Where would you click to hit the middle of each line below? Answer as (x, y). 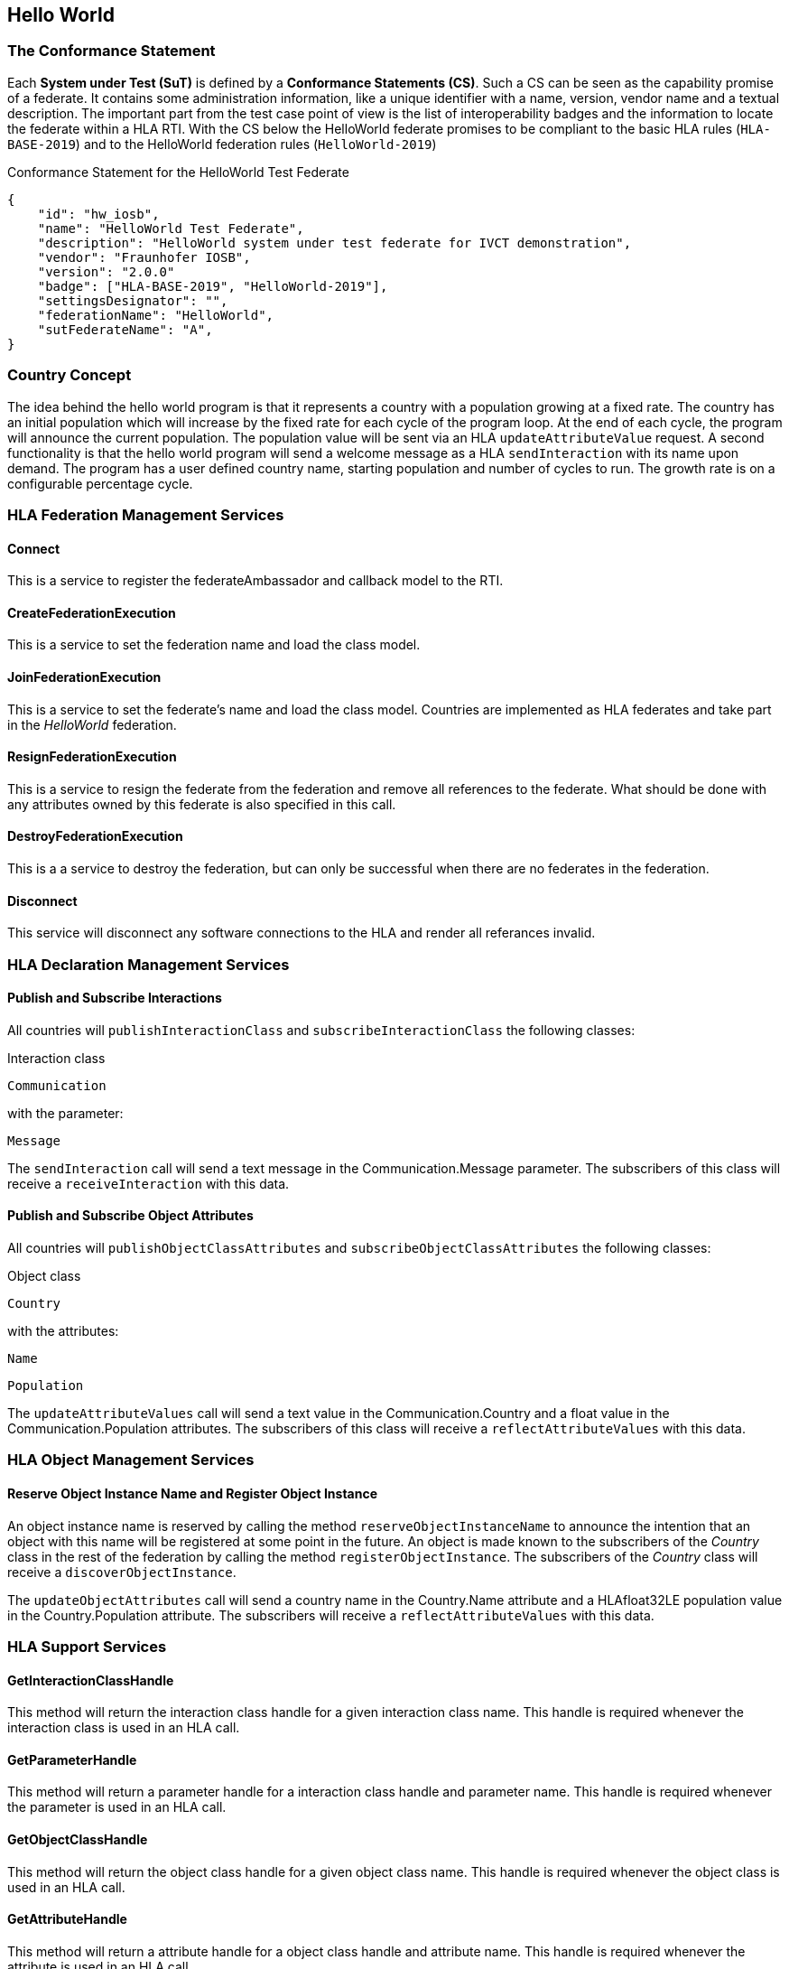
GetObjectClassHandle (78, 1840)
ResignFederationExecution (92, 757)
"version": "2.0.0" (106, 271)
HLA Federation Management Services (146, 514)
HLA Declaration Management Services (149, 964)
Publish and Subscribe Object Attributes (130, 1216)
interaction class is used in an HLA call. (124, 1728)
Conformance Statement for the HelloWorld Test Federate (178, 172)
